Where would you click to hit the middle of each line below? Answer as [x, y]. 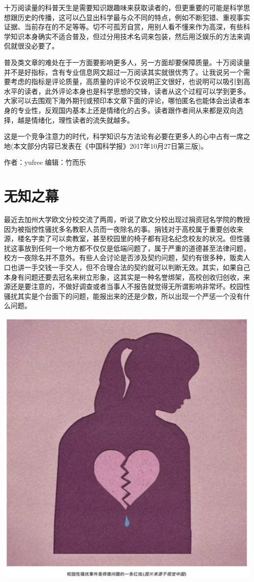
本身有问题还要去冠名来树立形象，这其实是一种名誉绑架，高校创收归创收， [124, 277]
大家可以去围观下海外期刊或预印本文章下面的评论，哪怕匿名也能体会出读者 [124, 101]
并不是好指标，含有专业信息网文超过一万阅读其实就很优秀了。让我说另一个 [124, 72]
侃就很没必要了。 [31, 46]
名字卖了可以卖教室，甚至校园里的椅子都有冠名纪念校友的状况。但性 [134, 238]
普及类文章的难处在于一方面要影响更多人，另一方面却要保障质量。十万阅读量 [127, 62]
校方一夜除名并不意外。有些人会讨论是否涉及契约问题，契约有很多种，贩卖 [124, 257]
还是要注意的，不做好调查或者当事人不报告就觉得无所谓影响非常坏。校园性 [130, 286]
